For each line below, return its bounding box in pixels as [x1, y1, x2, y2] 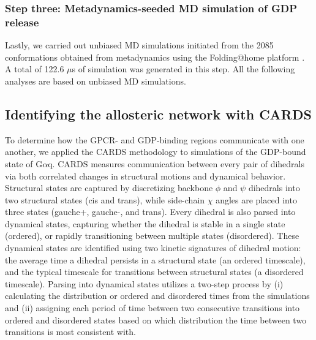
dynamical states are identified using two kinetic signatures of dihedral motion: [5, 241, 301, 254]
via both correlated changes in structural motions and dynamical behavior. [5, 169, 286, 182]
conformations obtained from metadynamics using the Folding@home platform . [5, 50, 305, 63]
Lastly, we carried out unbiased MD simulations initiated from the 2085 [5, 39, 274, 51]
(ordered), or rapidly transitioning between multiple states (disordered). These [5, 229, 299, 242]
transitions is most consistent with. [5, 325, 136, 338]
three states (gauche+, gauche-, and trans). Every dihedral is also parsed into [5, 205, 296, 218]
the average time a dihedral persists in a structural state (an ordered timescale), [5, 253, 306, 266]
